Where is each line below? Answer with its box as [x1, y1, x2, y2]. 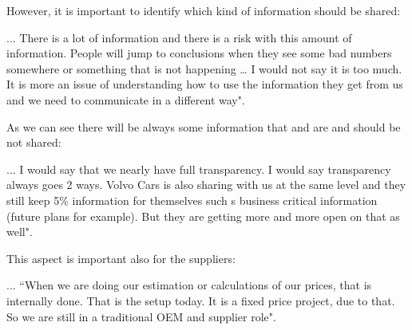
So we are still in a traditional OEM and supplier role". [6, 308, 276, 324]
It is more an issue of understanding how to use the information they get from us [6, 76, 403, 92]
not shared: [6, 134, 61, 151]
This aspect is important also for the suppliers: [6, 249, 236, 266]
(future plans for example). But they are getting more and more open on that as [6, 207, 400, 224]
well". [6, 223, 33, 240]
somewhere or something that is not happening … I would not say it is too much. [6, 60, 402, 77]
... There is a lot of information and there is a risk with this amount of [6, 29, 352, 45]
